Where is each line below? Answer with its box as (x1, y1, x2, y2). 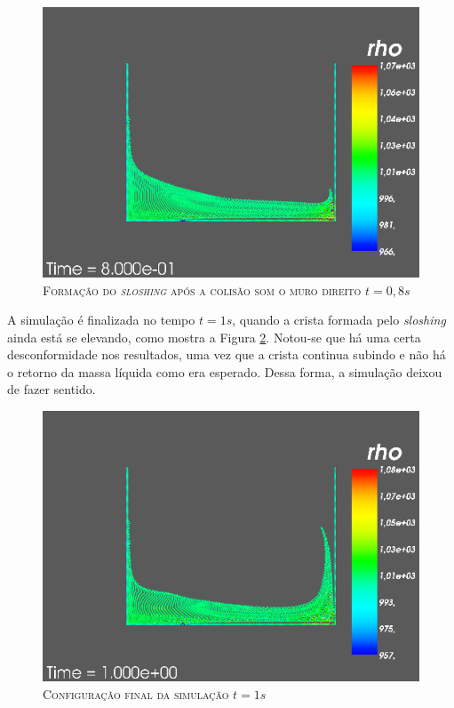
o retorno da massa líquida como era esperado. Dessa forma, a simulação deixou (7, 362, 442, 381)
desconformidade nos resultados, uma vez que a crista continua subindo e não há (7, 345, 446, 364)
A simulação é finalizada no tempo (7, 310, 195, 329)
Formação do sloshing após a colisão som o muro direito (43, 280, 362, 299)
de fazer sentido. (7, 380, 96, 398)
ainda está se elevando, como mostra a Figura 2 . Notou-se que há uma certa (7, 327, 421, 346)
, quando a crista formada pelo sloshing (232, 310, 446, 329)
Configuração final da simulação (43, 684, 229, 703)
